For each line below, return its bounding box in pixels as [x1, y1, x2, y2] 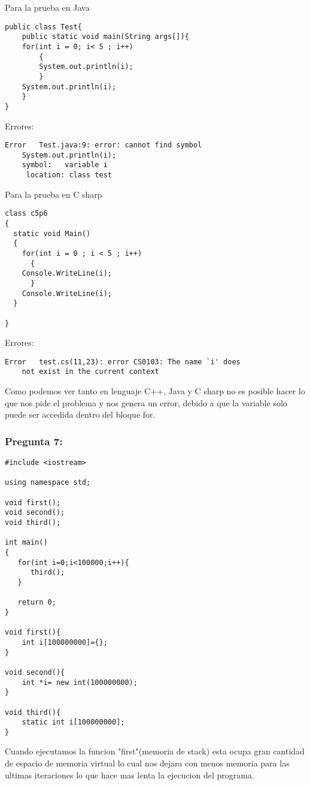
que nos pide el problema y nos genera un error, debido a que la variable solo [5, 396, 287, 409]
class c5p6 [5, 209, 48, 218]
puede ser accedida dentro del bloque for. [5, 408, 156, 421]
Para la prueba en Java [5, 1, 90, 13]
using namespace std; [5, 478, 91, 487]
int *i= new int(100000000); [22, 678, 138, 687]
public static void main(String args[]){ [22, 32, 189, 41]
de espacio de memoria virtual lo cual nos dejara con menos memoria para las [5, 757, 290, 769]
